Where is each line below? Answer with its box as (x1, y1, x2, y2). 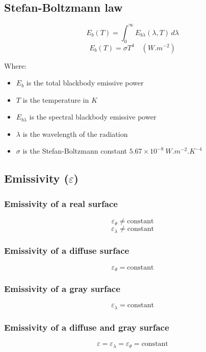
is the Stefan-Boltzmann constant (22, 145, 127, 156)
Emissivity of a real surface (4, 197, 118, 210)
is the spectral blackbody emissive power (29, 111, 157, 122)
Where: (4, 60, 27, 71)
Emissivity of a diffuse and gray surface (4, 320, 169, 333)
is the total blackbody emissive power (26, 77, 144, 88)
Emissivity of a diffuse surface (4, 244, 130, 257)
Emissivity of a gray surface (4, 282, 120, 295)
